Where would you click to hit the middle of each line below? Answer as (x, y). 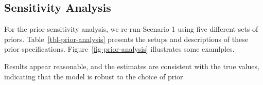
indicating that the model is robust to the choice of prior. (95, 76)
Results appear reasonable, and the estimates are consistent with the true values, (132, 66)
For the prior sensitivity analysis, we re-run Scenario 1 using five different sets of (131, 29)
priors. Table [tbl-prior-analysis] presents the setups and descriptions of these (126, 39)
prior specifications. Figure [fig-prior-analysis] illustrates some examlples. (119, 49)
